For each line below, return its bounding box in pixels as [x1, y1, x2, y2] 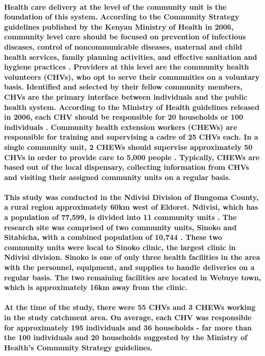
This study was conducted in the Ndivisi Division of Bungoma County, [4, 191, 259, 202]
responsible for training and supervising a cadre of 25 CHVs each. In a [4, 131, 258, 142]
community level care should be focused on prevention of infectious [4, 31, 246, 42]
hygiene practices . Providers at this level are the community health [4, 61, 249, 72]
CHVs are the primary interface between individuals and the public [4, 91, 248, 102]
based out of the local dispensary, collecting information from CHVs [4, 162, 249, 172]
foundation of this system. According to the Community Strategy [4, 11, 239, 22]
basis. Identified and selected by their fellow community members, [4, 81, 243, 92]
